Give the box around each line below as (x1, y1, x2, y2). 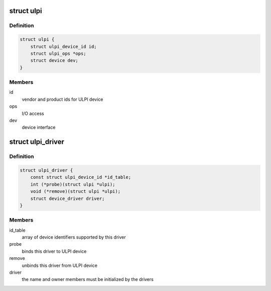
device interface (22, 124, 56, 130)
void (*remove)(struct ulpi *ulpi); (30, 189, 120, 194)
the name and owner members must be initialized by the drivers (22, 276, 154, 282)
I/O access (22, 110, 45, 116)
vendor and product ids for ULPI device (22, 96, 103, 102)
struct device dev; (30, 58, 79, 63)
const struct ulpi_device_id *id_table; (30, 174, 131, 180)
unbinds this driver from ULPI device (22, 262, 98, 268)
